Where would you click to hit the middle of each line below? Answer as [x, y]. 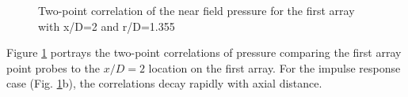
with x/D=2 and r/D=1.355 [107, 26]
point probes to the [53, 67]
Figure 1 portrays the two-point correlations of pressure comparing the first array [204, 52]
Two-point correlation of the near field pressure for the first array [196, 10]
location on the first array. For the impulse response [275, 67]
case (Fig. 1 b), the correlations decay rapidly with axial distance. [164, 83]
